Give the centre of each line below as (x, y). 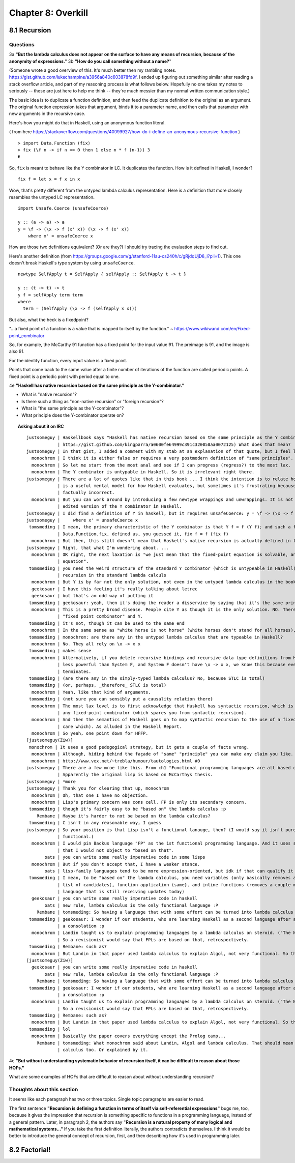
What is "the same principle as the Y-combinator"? (73, 408)
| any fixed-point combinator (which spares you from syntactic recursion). (152, 712)
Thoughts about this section (44, 1089)
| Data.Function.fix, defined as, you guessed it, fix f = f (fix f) (143, 534)
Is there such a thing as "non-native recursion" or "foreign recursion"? (93, 401)
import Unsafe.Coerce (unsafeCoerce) (63, 208)
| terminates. (74, 671)
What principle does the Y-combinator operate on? (73, 415)
